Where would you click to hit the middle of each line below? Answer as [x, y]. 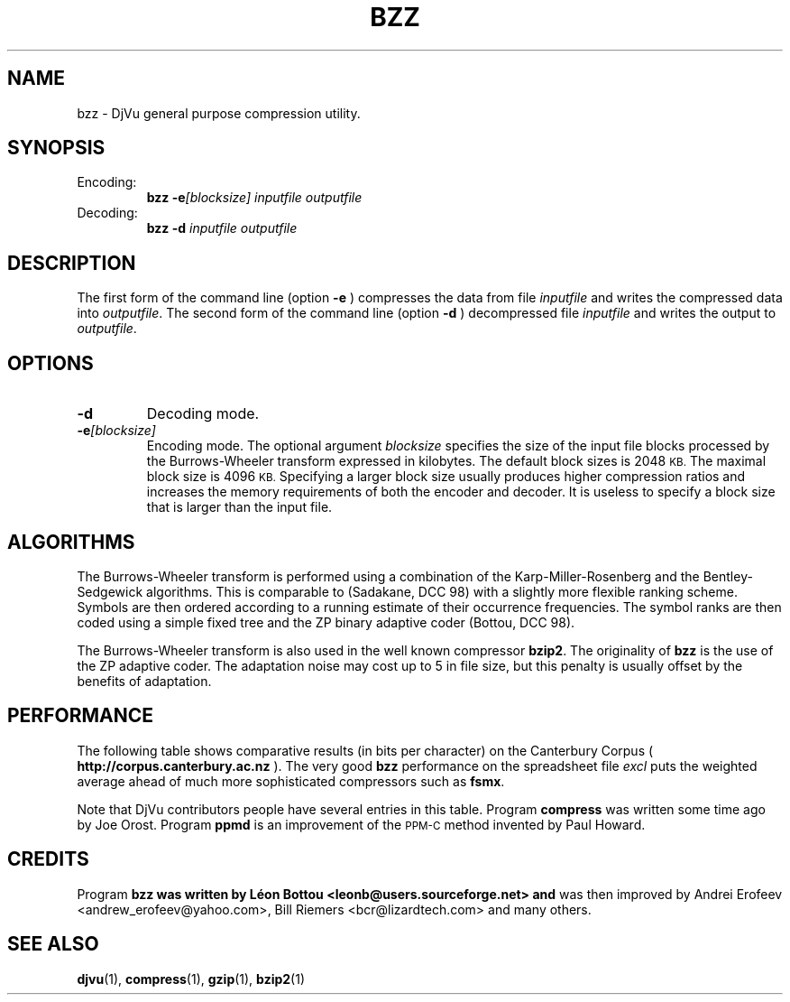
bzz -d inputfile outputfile [222, 228]
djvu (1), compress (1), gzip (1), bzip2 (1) [191, 979]
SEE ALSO [53, 944]
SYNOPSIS [56, 148]
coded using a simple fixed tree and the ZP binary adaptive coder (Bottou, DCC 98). [326, 622]
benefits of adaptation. [144, 681]
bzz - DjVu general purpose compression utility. [219, 113]
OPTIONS [51, 363]
